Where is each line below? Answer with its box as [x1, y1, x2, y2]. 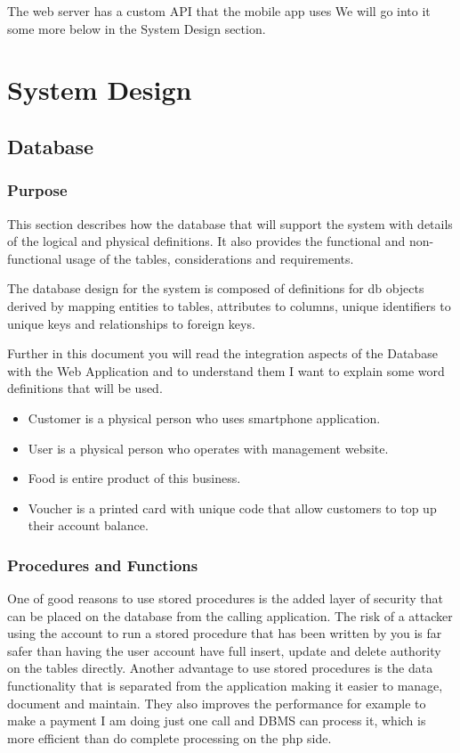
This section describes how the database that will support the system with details [7, 214, 453, 233]
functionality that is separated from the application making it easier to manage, [7, 676, 443, 695]
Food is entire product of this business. [28, 469, 241, 487]
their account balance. [28, 516, 149, 535]
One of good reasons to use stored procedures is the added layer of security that [7, 589, 443, 608]
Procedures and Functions [7, 553, 198, 576]
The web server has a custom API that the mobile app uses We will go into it [7, 2, 431, 20]
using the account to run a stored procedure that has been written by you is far [7, 624, 442, 643]
